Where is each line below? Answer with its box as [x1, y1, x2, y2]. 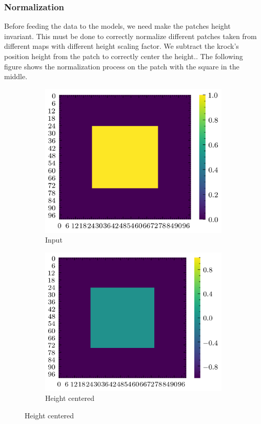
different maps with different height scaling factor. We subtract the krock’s [4, 41, 239, 51]
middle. [4, 71, 28, 82]
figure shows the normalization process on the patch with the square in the [4, 61, 239, 71]
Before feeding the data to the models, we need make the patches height [4, 21, 231, 31]
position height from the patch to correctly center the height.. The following [4, 51, 243, 61]
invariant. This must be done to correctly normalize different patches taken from [4, 30, 257, 41]
